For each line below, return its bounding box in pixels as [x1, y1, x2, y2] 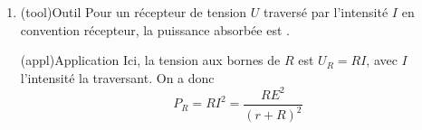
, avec [366, 51, 398, 70]
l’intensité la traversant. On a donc [20, 68, 215, 87]
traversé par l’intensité [264, 3, 388, 21]
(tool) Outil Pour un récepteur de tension [20, 3, 247, 21]
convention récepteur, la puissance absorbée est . [20, 20, 290, 39]
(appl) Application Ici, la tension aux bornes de [20, 51, 281, 70]
